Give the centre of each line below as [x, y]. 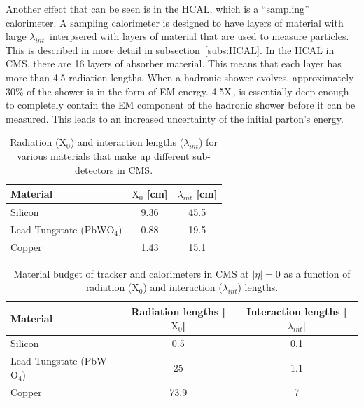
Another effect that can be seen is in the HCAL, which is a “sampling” [157, 8]
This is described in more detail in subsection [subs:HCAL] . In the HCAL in [170, 49]
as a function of [317, 273]
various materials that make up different [103, 155]
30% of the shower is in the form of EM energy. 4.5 [115, 91]
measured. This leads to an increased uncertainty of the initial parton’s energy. [175, 118]
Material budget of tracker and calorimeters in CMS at [131, 273]
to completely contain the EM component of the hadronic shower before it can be [181, 105]
